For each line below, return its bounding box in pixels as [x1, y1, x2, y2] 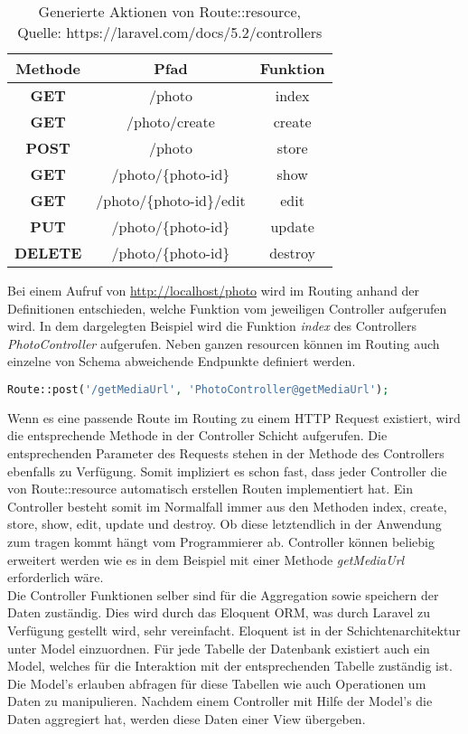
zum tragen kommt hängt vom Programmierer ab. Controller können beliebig [7, 532, 435, 550]
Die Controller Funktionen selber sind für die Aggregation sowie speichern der [7, 585, 439, 604]
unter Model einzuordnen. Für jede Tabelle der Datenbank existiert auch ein [7, 638, 430, 657]
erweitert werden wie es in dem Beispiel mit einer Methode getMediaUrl [7, 550, 405, 569]
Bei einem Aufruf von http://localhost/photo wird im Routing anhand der [7, 281, 420, 299]
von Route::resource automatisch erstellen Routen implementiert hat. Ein [7, 479, 413, 498]
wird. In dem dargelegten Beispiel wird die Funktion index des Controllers [7, 316, 417, 335]
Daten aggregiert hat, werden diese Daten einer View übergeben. [7, 709, 366, 728]
